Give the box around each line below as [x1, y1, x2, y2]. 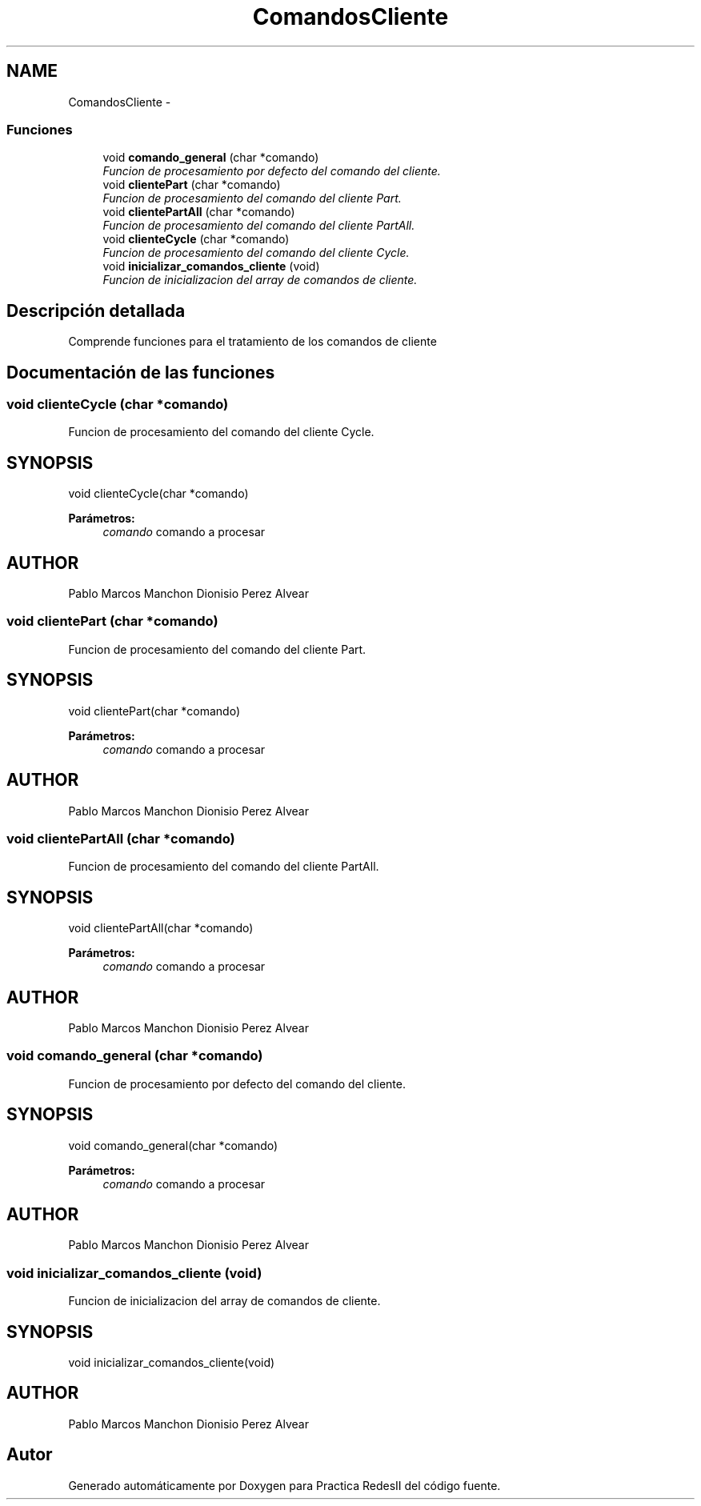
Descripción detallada [6, 300, 186, 321]
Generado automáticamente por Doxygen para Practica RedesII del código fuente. [68, 1478, 501, 1492]
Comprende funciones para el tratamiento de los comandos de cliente [68, 334, 437, 349]
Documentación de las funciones [6, 362, 275, 383]
